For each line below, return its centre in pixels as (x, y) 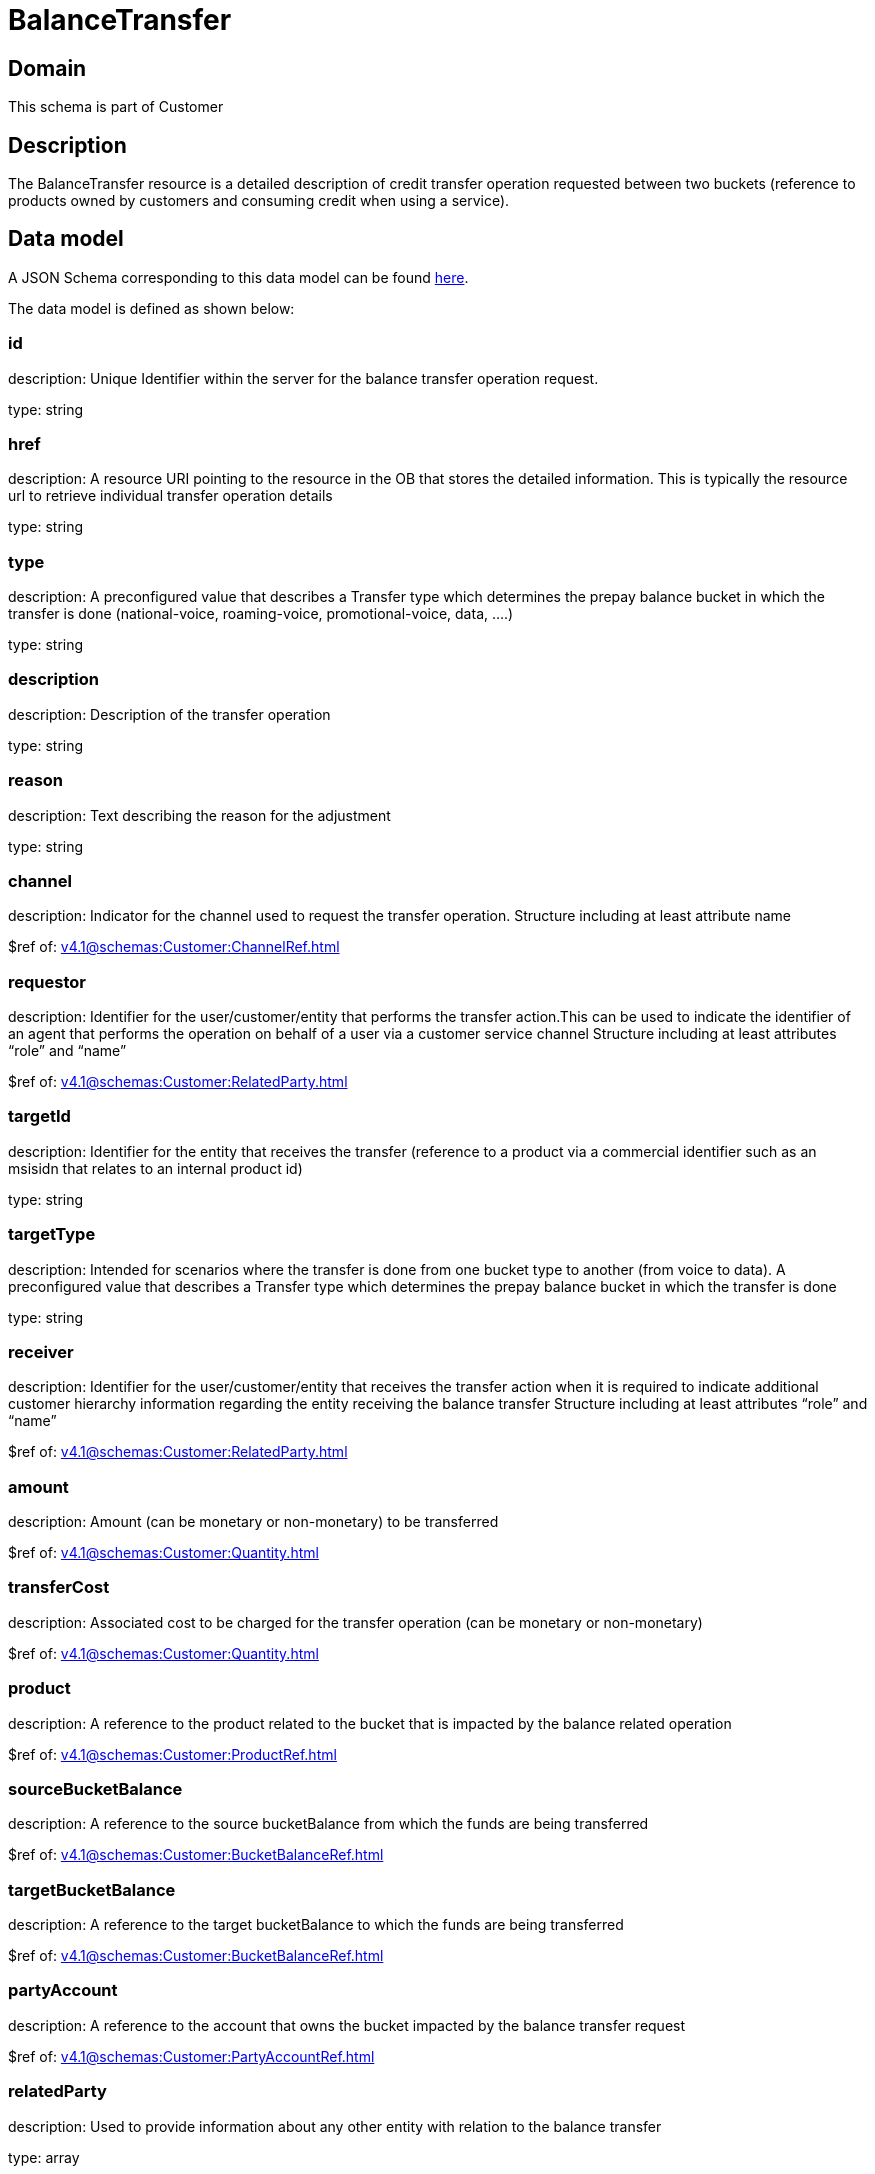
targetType (52, 1234)
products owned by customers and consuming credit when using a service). (259, 201)
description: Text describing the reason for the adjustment (199, 815)
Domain (47, 68)
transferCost (59, 1587)
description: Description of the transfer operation (169, 714)
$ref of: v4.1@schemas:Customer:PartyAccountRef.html (191, 2056)
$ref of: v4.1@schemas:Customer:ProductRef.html (172, 1754)
